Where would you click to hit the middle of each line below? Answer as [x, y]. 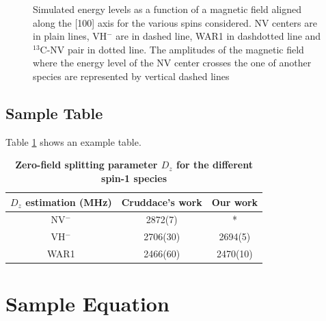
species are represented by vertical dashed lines [131, 76]
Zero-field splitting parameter [86, 165]
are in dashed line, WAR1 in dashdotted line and [218, 36]
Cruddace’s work [162, 202]
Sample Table [54, 113]
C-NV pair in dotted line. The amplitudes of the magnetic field [172, 49]
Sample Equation [87, 304]
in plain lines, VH [70, 36]
